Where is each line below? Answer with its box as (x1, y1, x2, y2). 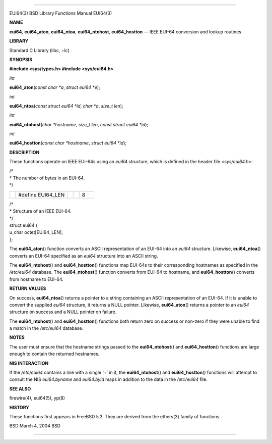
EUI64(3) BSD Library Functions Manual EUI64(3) (9, 10, 112, 16)
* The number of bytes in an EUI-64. (9, 175, 85, 181)
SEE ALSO (9, 385, 31, 391)
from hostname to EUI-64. (9, 276, 64, 282)
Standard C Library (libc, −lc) (9, 47, 70, 53)
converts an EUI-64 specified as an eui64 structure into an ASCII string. (9, 253, 158, 259)
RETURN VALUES (9, 285, 46, 291)
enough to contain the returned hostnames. (9, 351, 100, 357)
